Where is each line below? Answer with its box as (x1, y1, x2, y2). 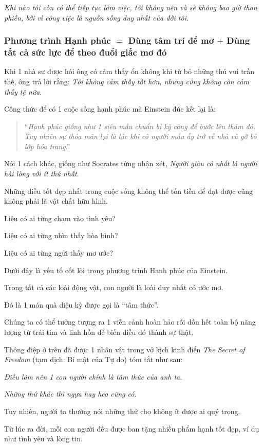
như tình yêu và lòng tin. (4, 433, 83, 444)
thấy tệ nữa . (4, 86, 42, 97)
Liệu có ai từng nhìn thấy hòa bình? (4, 230, 118, 241)
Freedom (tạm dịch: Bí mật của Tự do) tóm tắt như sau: (4, 354, 183, 365)
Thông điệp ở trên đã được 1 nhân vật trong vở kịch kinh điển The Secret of (4, 344, 245, 354)
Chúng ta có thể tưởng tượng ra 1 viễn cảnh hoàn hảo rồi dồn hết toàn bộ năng (4, 316, 256, 327)
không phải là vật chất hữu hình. (4, 195, 108, 206)
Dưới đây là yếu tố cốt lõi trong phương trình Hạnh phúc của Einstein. (4, 264, 228, 275)
